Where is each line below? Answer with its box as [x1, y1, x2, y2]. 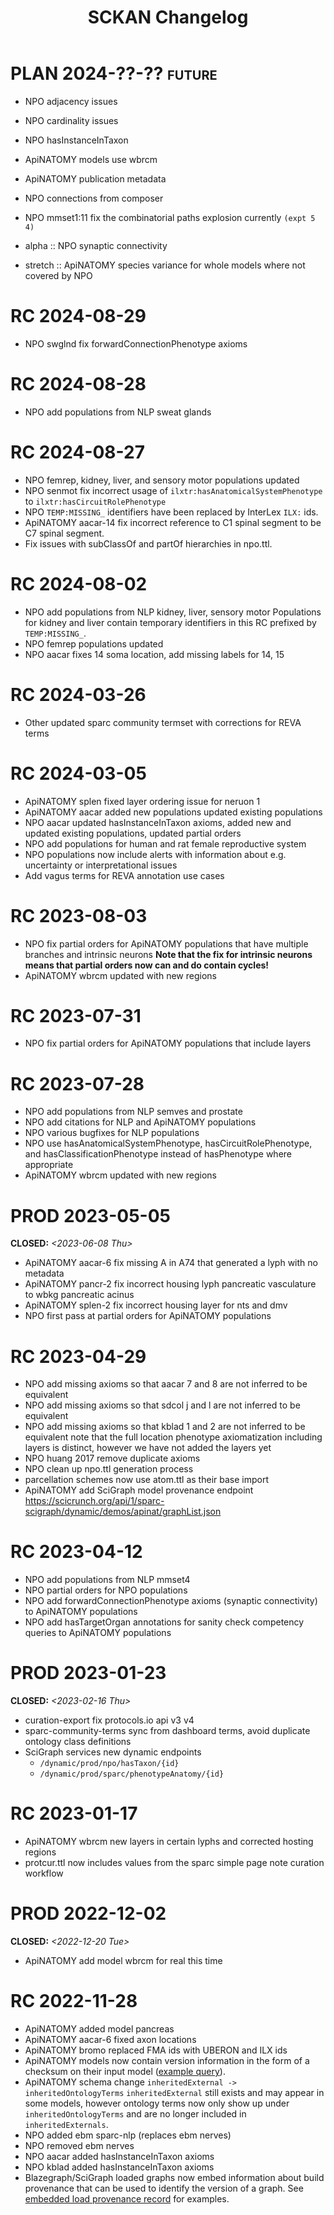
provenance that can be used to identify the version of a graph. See [24, 2182, 304, 2194]
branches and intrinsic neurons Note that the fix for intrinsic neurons [24, 948, 313, 960]
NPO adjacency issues [24, 95, 118, 107]
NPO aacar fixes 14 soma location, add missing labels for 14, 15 [24, 648, 285, 660]
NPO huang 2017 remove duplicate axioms [24, 1452, 201, 1465]
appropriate [24, 1159, 74, 1171]
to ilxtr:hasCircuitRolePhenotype [24, 495, 167, 507]
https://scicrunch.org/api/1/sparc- [24, 1495, 165, 1507]
